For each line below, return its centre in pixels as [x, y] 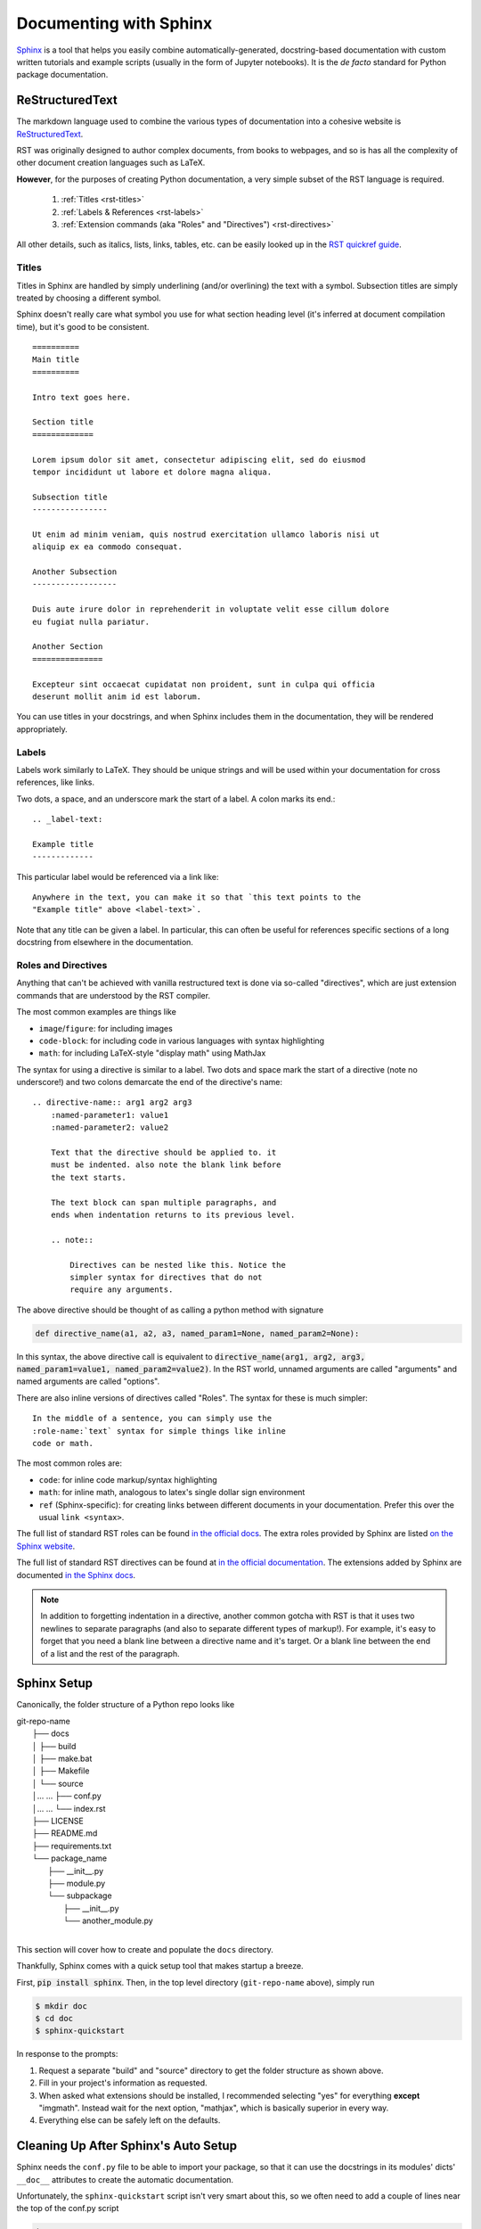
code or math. [63, 1444]
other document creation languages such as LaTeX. [111, 163]
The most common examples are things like [97, 1012]
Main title [56, 360]
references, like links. [56, 782]
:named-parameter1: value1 [110, 1115]
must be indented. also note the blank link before [166, 1165]
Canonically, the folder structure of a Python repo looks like [126, 1705]
